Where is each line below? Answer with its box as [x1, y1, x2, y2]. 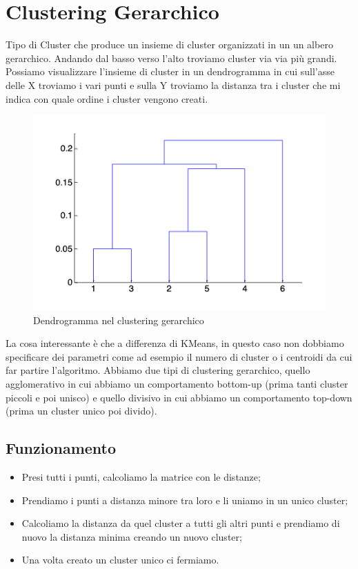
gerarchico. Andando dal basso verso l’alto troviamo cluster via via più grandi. [6, 50, 337, 65]
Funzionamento [6, 437, 117, 459]
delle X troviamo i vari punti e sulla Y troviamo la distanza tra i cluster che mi [6, 77, 341, 92]
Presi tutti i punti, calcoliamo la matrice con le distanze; [21, 470, 261, 484]
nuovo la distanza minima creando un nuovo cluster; [21, 529, 242, 543]
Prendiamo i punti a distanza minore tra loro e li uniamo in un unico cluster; [21, 492, 348, 507]
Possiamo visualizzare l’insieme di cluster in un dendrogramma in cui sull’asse [6, 64, 335, 79]
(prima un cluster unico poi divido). [6, 403, 157, 418]
